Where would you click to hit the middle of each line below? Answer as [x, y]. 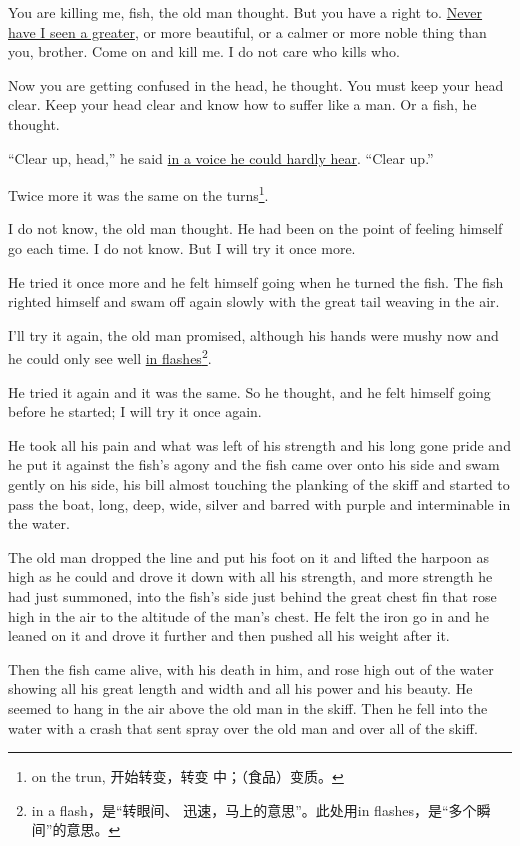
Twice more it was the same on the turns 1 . [138, 193]
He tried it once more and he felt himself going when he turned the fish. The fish [256, 281]
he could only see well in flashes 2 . [110, 357]
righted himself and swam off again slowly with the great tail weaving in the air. [254, 301]
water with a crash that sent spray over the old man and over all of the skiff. [243, 727]
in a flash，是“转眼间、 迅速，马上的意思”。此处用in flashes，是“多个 [254, 809]
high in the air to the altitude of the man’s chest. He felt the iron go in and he [248, 615]
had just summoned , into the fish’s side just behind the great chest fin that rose [252, 595]
